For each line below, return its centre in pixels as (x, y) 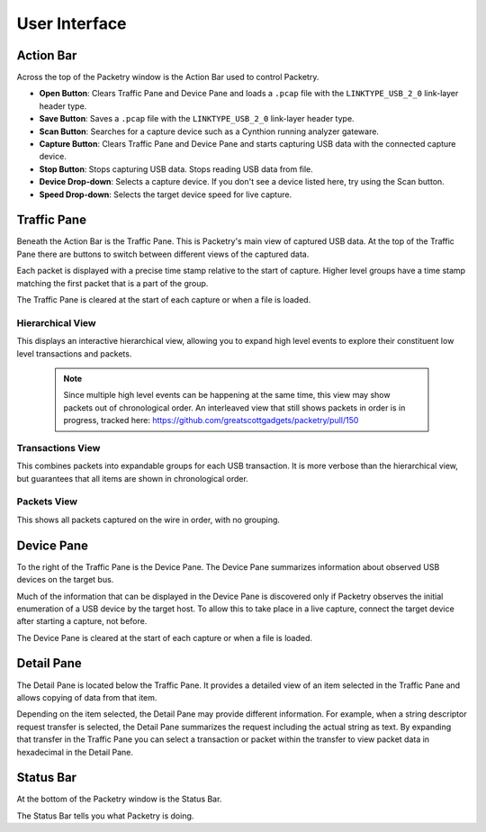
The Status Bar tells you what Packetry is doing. (105, 816)
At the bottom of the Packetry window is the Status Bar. (119, 799)
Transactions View (58, 448)
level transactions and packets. (74, 353)
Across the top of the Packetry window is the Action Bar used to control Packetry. (168, 77)
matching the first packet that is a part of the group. (112, 283)
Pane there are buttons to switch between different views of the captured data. (163, 254)
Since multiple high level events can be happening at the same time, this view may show (227, 395)
